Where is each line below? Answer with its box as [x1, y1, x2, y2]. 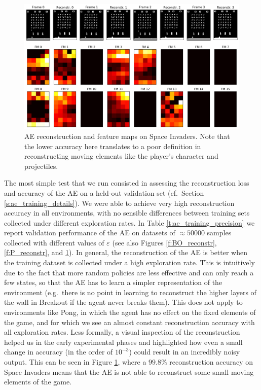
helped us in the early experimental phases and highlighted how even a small [4, 336, 243, 347]
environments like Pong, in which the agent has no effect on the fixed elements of [4, 307, 256, 317]
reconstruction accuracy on [169, 357, 253, 367]
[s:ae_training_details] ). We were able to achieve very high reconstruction [4, 197, 235, 208]
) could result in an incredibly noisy [129, 346, 240, 357]
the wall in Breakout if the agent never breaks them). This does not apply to [4, 297, 243, 307]
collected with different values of [4, 237, 104, 247]
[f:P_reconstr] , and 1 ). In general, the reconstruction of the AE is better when [4, 247, 248, 258]
